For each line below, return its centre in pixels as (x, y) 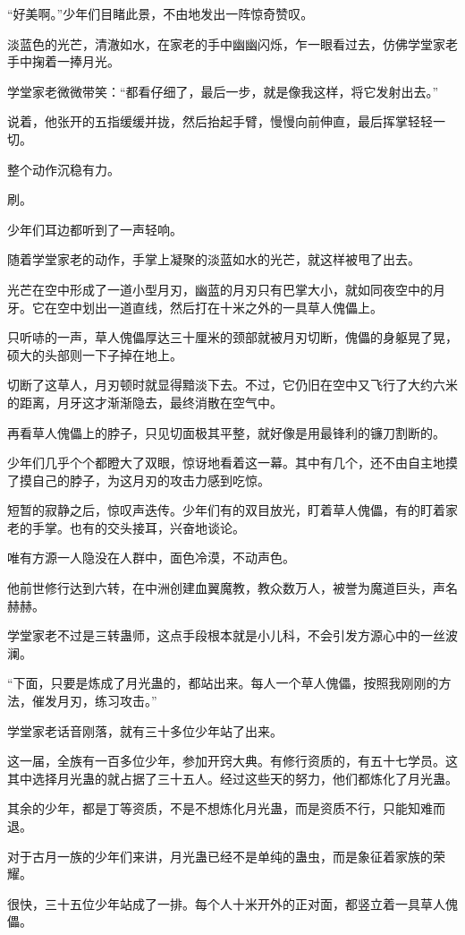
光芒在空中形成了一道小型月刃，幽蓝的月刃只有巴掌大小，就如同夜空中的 (220, 289)
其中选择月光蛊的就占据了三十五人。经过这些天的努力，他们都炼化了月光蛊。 (232, 778)
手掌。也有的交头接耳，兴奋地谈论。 (138, 527)
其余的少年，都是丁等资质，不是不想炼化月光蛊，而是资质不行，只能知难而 (226, 808)
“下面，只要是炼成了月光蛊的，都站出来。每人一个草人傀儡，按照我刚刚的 (223, 683)
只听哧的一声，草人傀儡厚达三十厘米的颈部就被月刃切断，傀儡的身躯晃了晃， (232, 337)
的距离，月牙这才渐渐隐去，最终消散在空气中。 (145, 402)
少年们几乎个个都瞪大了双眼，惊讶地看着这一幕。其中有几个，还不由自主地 (226, 463)
